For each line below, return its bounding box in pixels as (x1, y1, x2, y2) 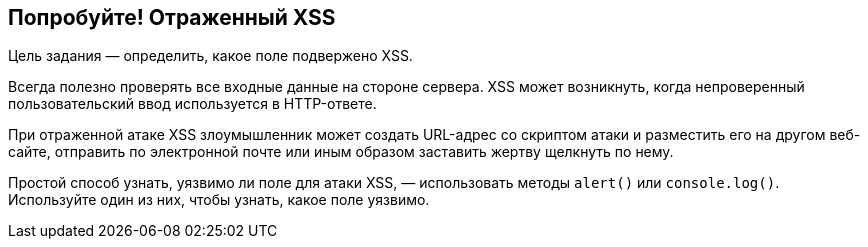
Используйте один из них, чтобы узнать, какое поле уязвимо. (8, 191, 430, 209)
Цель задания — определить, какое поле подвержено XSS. (8, 47, 413, 65)
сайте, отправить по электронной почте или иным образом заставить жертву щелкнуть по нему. (8, 143, 674, 161)
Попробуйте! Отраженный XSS (8, 5, 336, 30)
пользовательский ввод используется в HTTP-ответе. (8, 95, 377, 113)
